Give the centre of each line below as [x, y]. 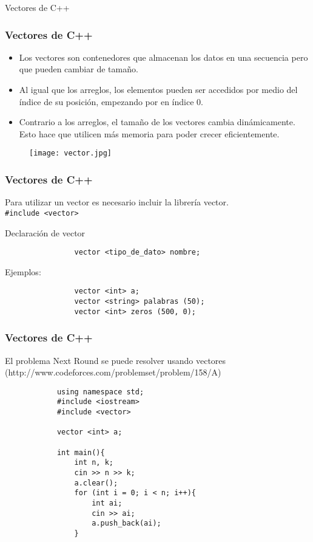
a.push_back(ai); [126, 523]
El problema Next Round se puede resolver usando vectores [116, 360]
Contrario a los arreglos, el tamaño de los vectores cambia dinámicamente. [157, 122]
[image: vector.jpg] [71, 153]
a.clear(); [96, 483]
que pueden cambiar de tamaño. [79, 69]
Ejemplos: [23, 271]
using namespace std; [100, 392]
